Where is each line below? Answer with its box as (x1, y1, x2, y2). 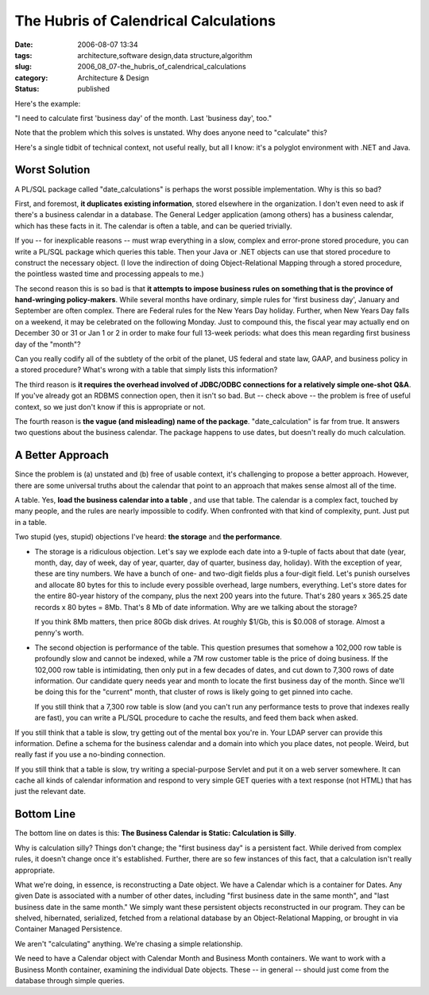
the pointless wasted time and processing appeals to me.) (14, 269, 204, 278)
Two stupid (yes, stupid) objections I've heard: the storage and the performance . (14, 532, 282, 542)
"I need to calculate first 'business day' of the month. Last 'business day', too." (14, 113, 272, 122)
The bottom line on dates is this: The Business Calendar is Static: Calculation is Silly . (14, 828, 297, 838)
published (77, 84, 110, 94)
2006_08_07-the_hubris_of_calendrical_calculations (77, 62, 246, 72)
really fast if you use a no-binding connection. (14, 750, 166, 760)
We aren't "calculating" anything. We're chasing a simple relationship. (14, 939, 243, 948)
